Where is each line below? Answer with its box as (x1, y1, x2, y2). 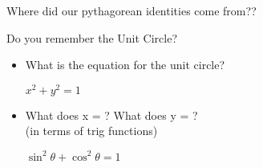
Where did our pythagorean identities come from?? (6, 2, 257, 18)
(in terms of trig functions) (25, 122, 158, 139)
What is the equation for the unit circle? (25, 56, 225, 73)
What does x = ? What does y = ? (25, 106, 198, 123)
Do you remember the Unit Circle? (6, 29, 178, 46)
